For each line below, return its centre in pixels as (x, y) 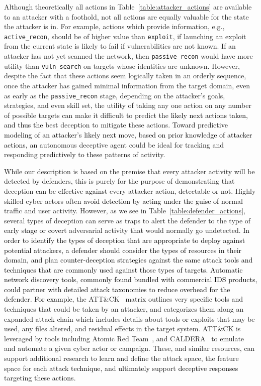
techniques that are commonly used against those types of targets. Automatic (123, 269)
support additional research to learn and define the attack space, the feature (121, 358)
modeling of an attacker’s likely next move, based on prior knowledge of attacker (128, 134)
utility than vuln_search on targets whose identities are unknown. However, (122, 66)
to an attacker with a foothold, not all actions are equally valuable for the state (126, 16)
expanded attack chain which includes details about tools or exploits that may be (129, 318)
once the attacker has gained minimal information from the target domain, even (127, 85)
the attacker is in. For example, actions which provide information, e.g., (114, 26)
